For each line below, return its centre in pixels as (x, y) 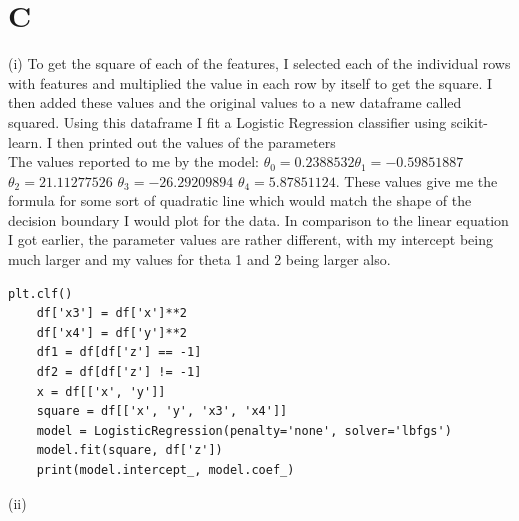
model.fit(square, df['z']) (129, 450)
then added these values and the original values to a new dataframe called (235, 102)
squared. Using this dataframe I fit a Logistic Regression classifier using (227, 121)
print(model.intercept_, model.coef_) (165, 470)
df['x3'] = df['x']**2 (111, 313)
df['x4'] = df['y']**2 (111, 332)
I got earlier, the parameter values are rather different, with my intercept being (250, 239)
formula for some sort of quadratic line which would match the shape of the (240, 200)
